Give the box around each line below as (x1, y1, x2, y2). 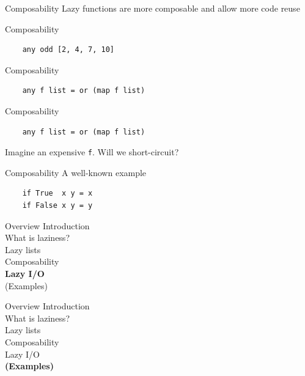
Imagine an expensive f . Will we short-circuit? (5, 146, 179, 158)
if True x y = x (22, 189, 93, 198)
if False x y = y (22, 201, 93, 210)
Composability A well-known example (5, 166, 147, 179)
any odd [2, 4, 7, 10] (22, 45, 114, 54)
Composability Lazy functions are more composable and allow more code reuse (5, 2, 300, 14)
